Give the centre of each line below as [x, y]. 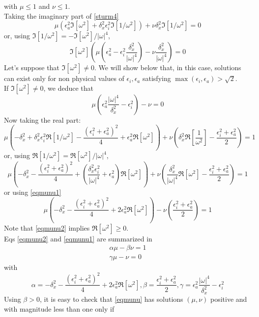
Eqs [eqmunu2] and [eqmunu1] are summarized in [78, 238]
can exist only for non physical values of [64, 78]
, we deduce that [68, 88]
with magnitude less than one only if [59, 308]
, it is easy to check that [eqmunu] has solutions [111, 299]
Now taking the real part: [43, 119]
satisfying [157, 78]
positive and [229, 299]
